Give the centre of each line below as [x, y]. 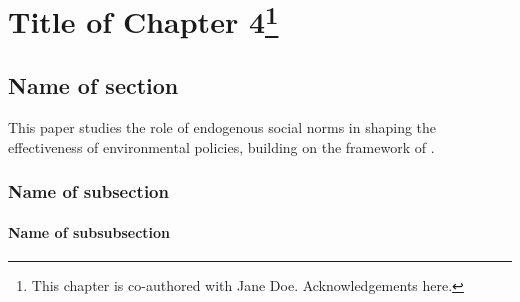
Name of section [93, 85]
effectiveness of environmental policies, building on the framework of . [221, 146]
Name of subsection [88, 191]
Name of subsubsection [89, 231]
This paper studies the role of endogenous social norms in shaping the [222, 126]
